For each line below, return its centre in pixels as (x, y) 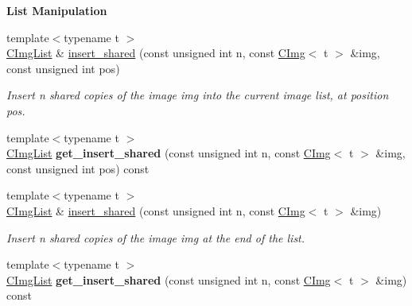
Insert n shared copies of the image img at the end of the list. (156, 237)
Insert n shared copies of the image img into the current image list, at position (198, 95)
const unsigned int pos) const (78, 168)
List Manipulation (57, 10)
